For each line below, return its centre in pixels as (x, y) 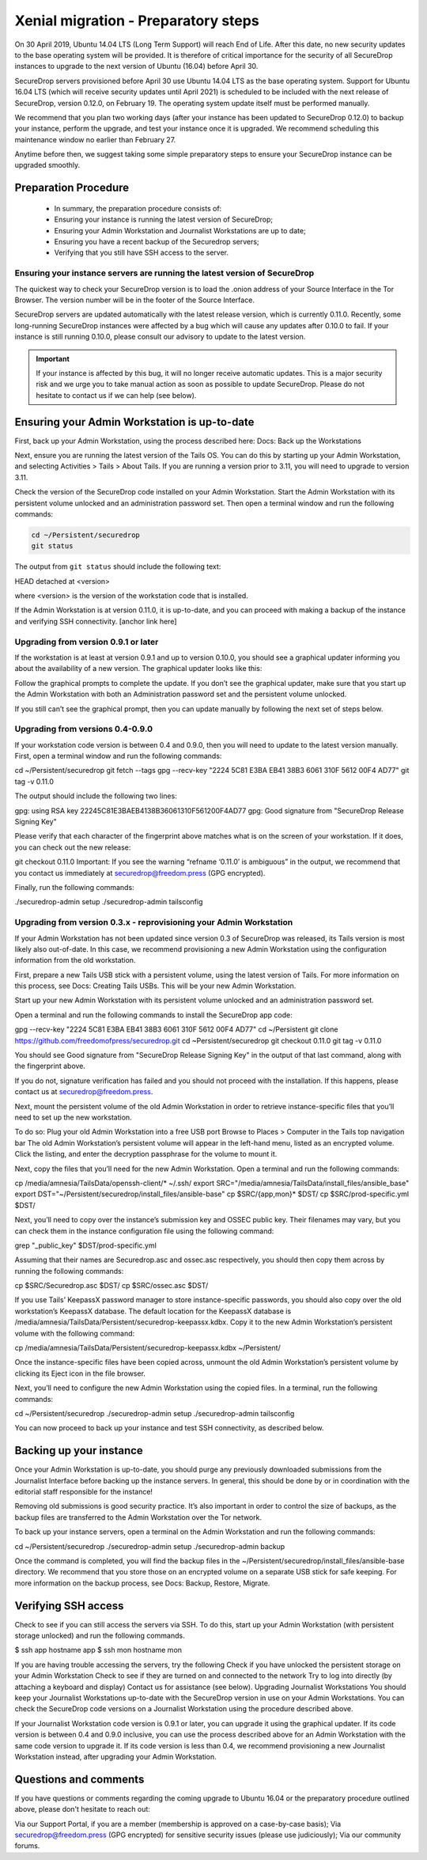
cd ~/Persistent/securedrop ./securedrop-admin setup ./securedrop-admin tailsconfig (155, 1413)
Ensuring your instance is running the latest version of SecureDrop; (163, 220)
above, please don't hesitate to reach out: (82, 1809)
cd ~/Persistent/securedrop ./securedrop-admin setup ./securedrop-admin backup (150, 1546)
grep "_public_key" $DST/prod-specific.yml (86, 1245)
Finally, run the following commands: (74, 887)
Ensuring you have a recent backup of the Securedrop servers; (157, 242)
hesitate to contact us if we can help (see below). (116, 395)
